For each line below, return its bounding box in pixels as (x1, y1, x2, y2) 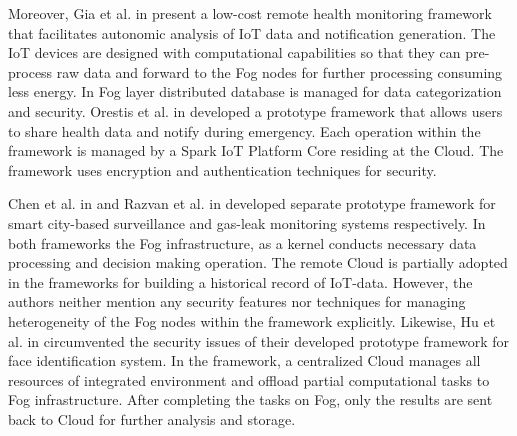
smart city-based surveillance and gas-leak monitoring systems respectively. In (8, 212, 486, 233)
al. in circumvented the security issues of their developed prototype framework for (8, 330, 510, 351)
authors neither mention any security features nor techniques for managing (8, 291, 466, 312)
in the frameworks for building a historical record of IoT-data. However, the (8, 271, 473, 292)
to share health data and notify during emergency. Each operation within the (8, 120, 481, 141)
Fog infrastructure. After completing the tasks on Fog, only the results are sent (8, 389, 493, 410)
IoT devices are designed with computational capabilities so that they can (8, 42, 461, 63)
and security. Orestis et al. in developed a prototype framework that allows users (8, 100, 503, 121)
